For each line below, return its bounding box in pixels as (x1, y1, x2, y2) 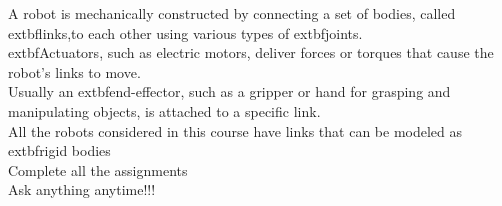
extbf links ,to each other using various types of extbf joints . (8, 22, 363, 43)
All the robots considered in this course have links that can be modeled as (8, 120, 463, 141)
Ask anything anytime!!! (8, 179, 156, 200)
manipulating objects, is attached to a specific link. (8, 100, 321, 121)
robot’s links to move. (8, 61, 141, 82)
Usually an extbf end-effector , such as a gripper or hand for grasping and (8, 81, 451, 102)
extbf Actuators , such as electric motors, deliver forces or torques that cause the (8, 42, 494, 63)
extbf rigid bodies (8, 140, 111, 161)
